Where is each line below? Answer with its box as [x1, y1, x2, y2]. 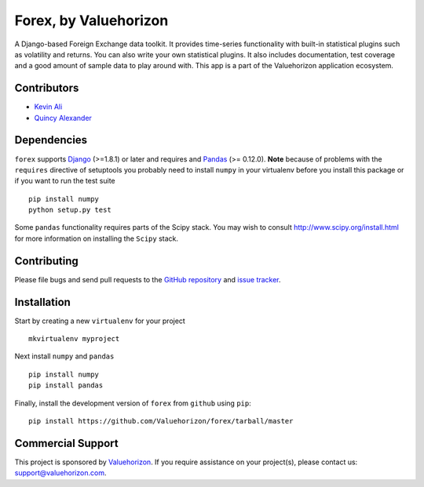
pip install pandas [28, 381, 104, 390]
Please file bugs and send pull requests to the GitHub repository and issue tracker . [14, 274, 282, 284]
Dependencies [14, 133, 88, 147]
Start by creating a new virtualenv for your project [14, 316, 186, 325]
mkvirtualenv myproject [28, 334, 120, 343]
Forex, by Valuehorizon [14, 12, 169, 29]
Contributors [14, 82, 79, 95]
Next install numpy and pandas [14, 351, 115, 361]
